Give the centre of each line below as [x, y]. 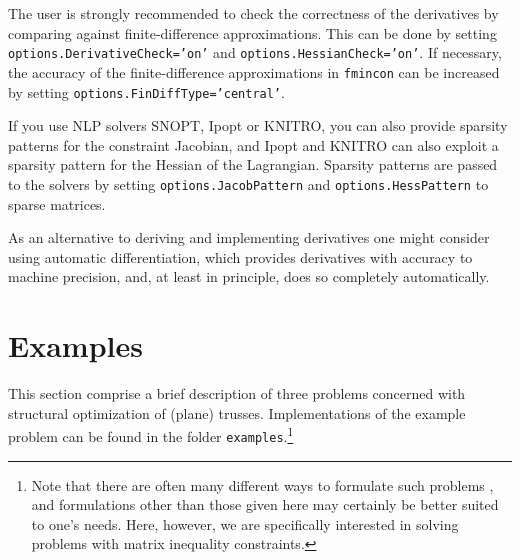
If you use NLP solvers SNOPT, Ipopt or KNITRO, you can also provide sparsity [258, 125]
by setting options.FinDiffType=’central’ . [146, 91]
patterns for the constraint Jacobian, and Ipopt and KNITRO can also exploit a [253, 144]
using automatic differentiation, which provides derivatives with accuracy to [240, 256]
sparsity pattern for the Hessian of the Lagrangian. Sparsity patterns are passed [253, 164]
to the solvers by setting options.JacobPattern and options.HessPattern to [248, 183]
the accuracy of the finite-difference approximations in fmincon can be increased [254, 71]
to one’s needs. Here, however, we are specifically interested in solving [245, 523]
